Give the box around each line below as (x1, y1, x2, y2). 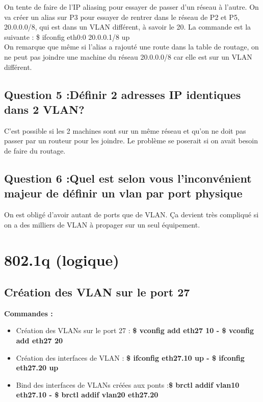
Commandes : (4, 308, 53, 318)
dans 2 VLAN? (4, 101, 85, 117)
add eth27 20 (16, 335, 63, 346)
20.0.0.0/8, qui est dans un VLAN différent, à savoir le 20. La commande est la (4, 21, 251, 32)
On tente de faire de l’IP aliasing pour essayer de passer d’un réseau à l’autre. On (4, 2, 259, 12)
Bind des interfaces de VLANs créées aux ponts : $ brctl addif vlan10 (16, 379, 240, 390)
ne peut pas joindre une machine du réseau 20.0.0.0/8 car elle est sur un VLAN (4, 51, 252, 62)
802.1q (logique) (4, 249, 119, 270)
